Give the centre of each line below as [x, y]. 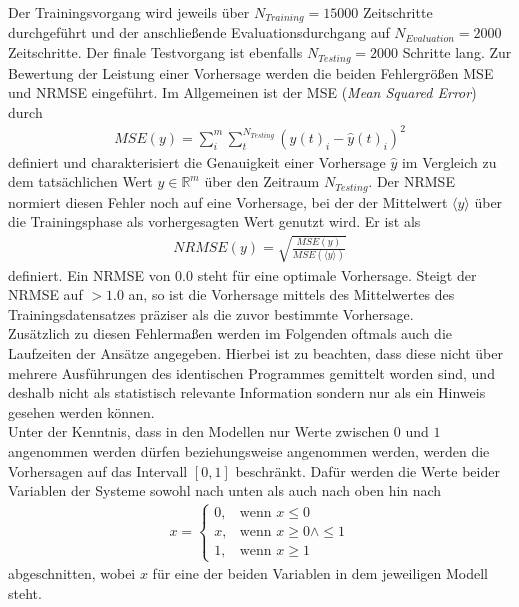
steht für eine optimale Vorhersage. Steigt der [337, 274]
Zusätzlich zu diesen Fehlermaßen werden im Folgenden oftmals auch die [230, 333]
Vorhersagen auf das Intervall [98, 470]
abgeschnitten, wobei [72, 573]
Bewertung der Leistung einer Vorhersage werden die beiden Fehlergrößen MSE [251, 72]
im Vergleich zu [449, 161]
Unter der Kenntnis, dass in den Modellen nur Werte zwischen [199, 431]
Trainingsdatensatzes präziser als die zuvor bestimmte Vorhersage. [211, 313]
